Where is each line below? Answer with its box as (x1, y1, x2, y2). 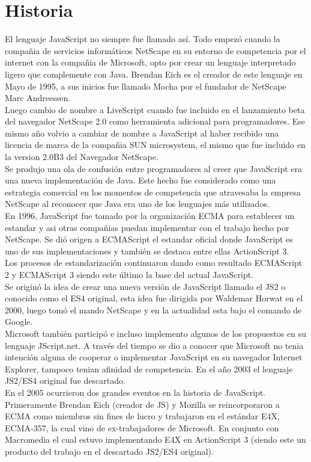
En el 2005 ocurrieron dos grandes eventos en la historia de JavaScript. (5, 386, 266, 398)
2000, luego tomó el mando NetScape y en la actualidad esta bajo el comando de (5, 303, 302, 316)
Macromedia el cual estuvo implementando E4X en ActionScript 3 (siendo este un (5, 433, 306, 446)
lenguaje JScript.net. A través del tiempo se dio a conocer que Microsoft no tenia (5, 339, 304, 351)
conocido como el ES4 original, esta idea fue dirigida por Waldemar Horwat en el (5, 292, 303, 304)
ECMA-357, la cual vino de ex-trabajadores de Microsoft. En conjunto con (5, 421, 279, 434)
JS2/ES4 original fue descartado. (5, 374, 125, 387)
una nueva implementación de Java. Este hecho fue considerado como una (5, 174, 276, 186)
